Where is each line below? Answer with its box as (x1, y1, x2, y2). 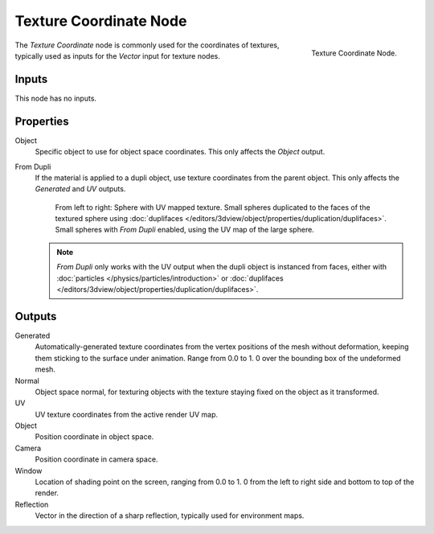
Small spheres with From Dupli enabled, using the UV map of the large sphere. (55, 225, 315, 235)
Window (14, 466, 43, 475)
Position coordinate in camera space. (35, 454, 158, 464)
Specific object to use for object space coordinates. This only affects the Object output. (35, 147, 325, 157)
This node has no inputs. (14, 93, 96, 103)
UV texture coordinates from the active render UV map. (35, 409, 219, 419)
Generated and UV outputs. (35, 184, 126, 194)
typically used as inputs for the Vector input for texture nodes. (14, 51, 221, 60)
